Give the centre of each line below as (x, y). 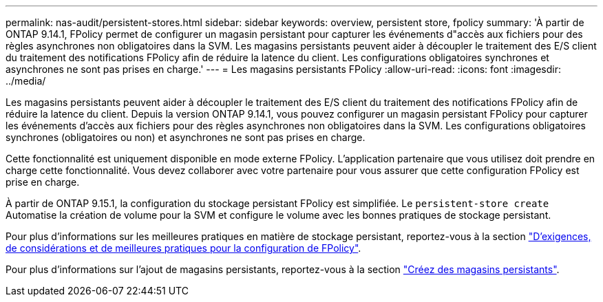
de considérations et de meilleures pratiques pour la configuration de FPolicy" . (183, 248)
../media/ (26, 81)
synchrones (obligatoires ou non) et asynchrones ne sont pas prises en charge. (186, 137)
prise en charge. (43, 182)
